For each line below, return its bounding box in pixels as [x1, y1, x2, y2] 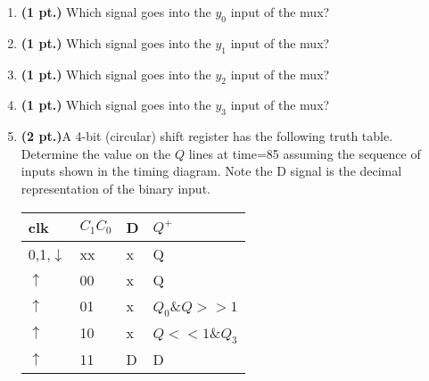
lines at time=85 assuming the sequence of [188, 144, 421, 162]
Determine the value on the [21, 144, 171, 162]
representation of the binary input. [21, 178, 210, 197]
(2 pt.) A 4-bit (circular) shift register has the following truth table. [21, 127, 393, 145]
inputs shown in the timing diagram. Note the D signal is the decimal [21, 162, 402, 180]
